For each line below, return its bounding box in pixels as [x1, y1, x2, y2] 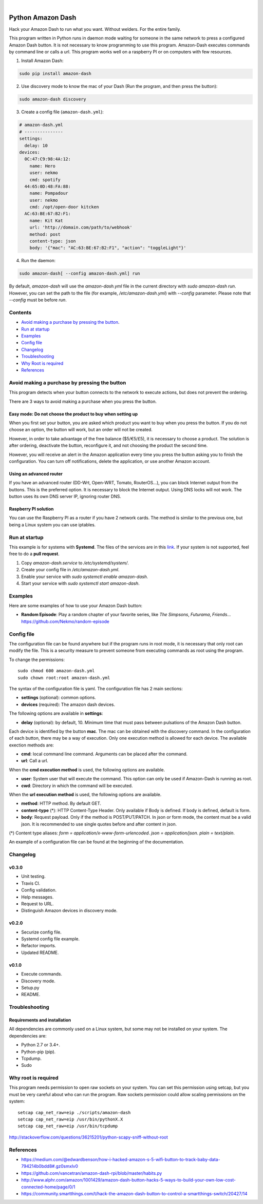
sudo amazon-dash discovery [19, 97, 86, 102]
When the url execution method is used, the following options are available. [9, 791, 162, 798]
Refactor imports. [21, 943, 56, 949]
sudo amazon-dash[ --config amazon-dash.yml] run [19, 271, 140, 276]
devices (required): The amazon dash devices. [21, 701, 115, 707]
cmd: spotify [29, 177, 61, 183]
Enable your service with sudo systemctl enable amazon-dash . [21, 574, 148, 580]
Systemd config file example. [21, 936, 80, 942]
